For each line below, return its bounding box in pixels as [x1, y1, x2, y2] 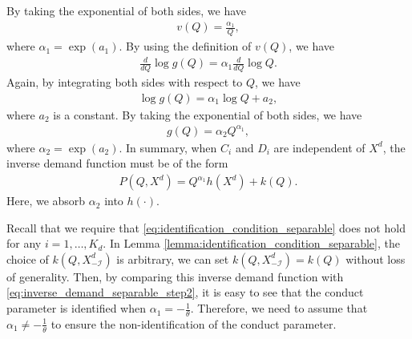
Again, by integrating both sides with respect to [6, 74, 243, 91]
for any [6, 235, 42, 252]
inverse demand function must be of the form [6, 155, 228, 172]
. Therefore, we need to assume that [190, 300, 368, 317]
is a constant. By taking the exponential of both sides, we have [53, 106, 362, 123]
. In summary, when [119, 139, 217, 155]
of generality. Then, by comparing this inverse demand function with [6, 268, 344, 285]
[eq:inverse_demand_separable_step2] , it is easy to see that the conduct [6, 284, 364, 301]
